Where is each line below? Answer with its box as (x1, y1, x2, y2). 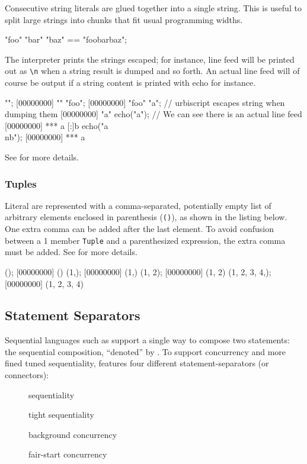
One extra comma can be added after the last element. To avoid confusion (5, 223, 274, 235)
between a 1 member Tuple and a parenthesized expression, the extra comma (5, 234, 286, 246)
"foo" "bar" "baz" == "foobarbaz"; (5, 33, 127, 46)
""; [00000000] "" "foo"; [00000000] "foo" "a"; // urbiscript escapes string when (5, 96, 285, 108)
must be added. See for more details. (5, 246, 137, 258)
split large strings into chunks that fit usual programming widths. (5, 13, 243, 25)
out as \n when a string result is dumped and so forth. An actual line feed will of (5, 65, 300, 77)
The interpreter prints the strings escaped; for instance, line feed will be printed (5, 53, 295, 65)
